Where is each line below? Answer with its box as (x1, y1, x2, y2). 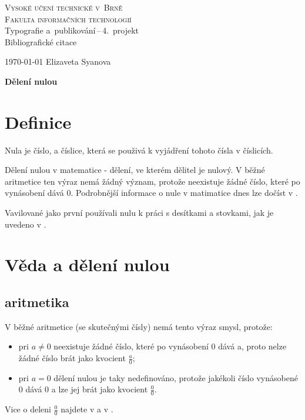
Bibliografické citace (5, 35, 77, 48)
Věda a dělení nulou (5, 252, 170, 276)
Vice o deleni (5, 403, 51, 415)
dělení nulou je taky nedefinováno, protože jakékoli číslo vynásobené (53, 371, 298, 384)
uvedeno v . (5, 218, 46, 230)
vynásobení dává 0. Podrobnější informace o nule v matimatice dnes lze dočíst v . (5, 186, 298, 199)
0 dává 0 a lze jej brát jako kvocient (18, 383, 148, 395)
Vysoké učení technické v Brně (5, 1, 123, 13)
